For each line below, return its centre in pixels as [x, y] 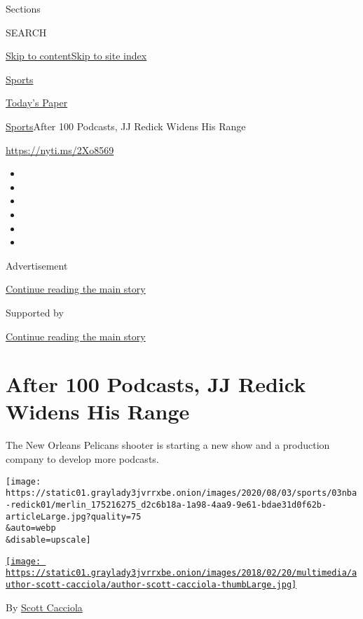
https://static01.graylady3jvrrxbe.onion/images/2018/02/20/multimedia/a [181, 573]
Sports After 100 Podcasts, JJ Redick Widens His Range [126, 126]
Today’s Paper [37, 103]
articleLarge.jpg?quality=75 [74, 516]
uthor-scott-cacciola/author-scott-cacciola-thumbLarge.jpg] [151, 584]
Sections [23, 8]
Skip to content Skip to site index [76, 56]
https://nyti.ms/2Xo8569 [60, 149]
